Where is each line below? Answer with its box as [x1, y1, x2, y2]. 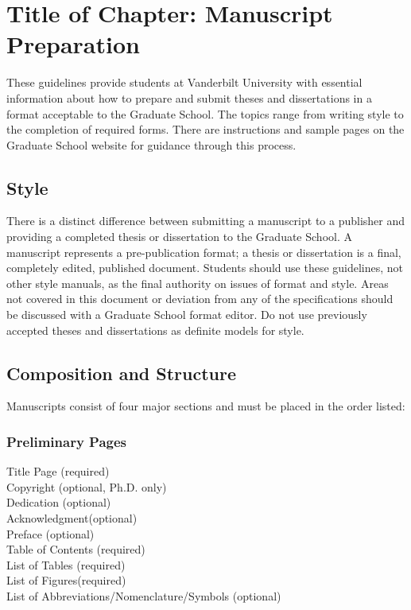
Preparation [6, 28, 140, 60]
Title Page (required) [6, 463, 110, 480]
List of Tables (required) [6, 556, 126, 573]
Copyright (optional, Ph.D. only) [6, 478, 167, 495]
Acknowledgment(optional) [6, 510, 138, 526]
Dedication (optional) [6, 494, 111, 511]
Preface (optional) [6, 525, 95, 542]
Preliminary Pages [6, 431, 127, 451]
